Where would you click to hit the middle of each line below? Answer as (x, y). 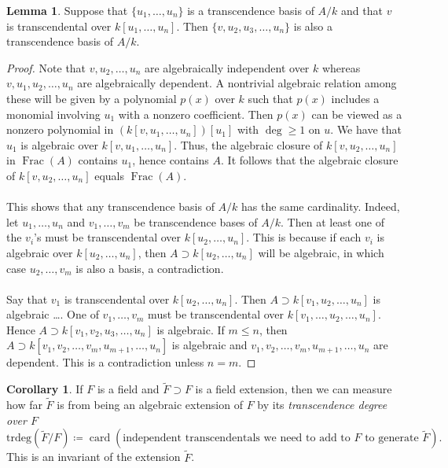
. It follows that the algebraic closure (310, 160)
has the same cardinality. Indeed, (321, 206)
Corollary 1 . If (45, 389)
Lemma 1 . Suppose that (67, 10)
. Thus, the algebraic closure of (248, 144)
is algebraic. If (191, 329)
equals (109, 175)
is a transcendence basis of (251, 10)
